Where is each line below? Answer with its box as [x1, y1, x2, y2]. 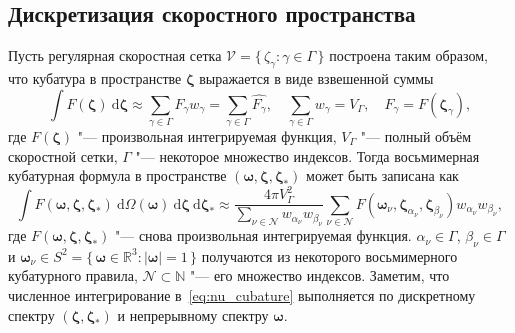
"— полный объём [360, 125, 472, 146]
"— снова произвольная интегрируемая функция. [115, 225, 412, 246]
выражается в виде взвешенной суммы [199, 68, 434, 88]
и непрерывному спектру [117, 304, 269, 325]
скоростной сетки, [8, 145, 118, 166]
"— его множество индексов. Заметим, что [189, 265, 450, 286]
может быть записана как [306, 165, 459, 186]
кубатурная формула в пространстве [8, 165, 227, 186]
